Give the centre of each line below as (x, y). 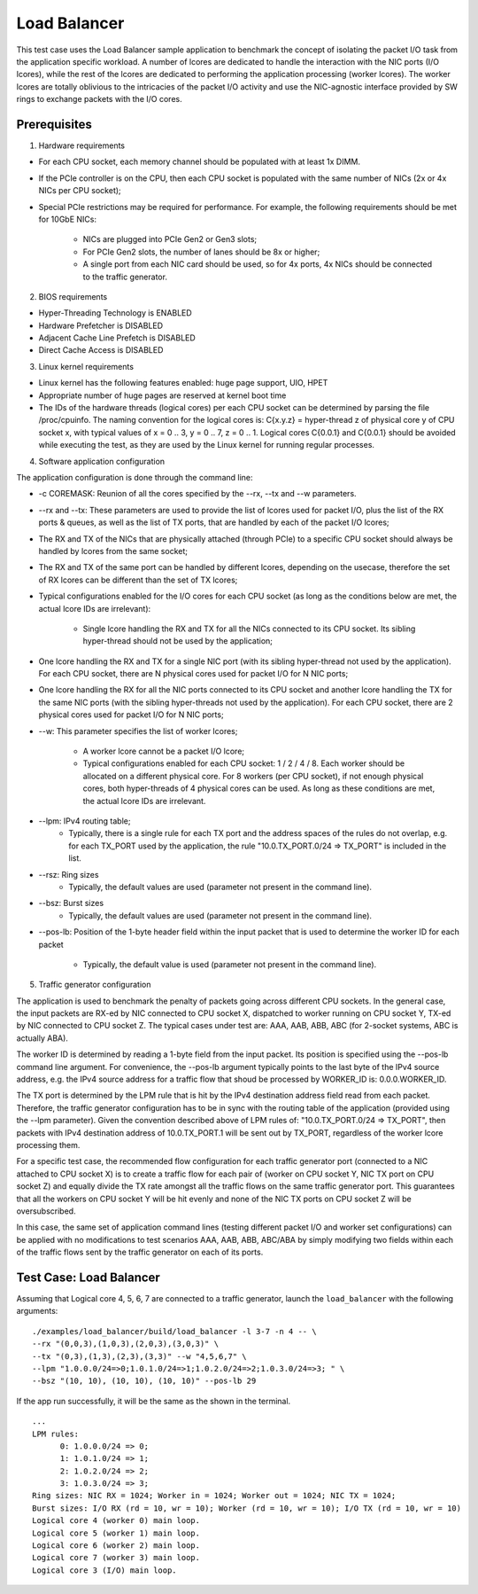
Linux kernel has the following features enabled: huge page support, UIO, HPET (183, 383)
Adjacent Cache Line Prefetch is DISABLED (117, 338)
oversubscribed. (46, 1211)
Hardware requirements (82, 145)
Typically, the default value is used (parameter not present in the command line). (230, 964)
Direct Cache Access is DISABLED (101, 350)
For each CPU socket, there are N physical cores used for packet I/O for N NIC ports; (193, 674)
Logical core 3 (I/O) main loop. (104, 1570)
